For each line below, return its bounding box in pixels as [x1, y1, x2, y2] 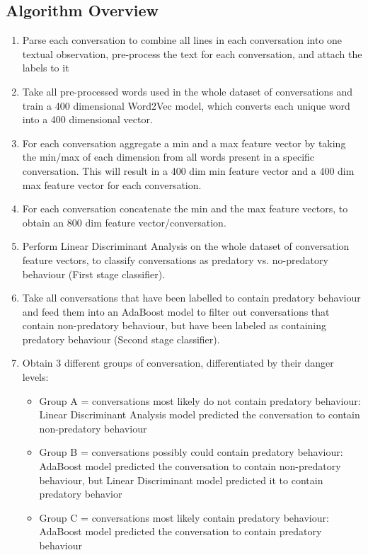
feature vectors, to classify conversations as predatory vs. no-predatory [22, 252, 328, 267]
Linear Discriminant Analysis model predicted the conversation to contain [39, 407, 360, 422]
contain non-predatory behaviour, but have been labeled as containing [22, 318, 326, 333]
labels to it [22, 60, 69, 75]
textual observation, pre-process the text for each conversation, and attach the [22, 46, 362, 61]
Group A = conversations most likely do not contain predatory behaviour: [39, 393, 361, 408]
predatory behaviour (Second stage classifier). [22, 331, 220, 346]
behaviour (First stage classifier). [22, 266, 166, 281]
